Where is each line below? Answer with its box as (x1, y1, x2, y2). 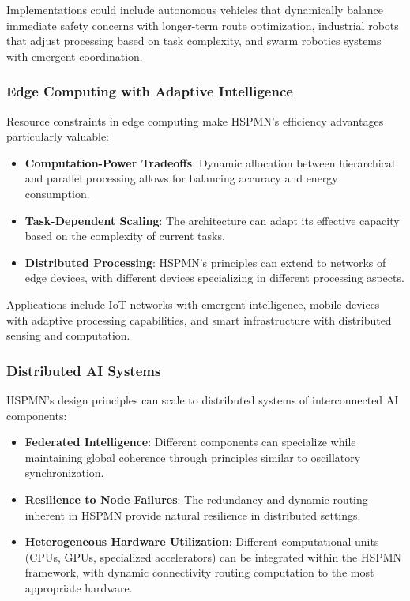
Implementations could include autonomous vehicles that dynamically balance (6, 2, 384, 17)
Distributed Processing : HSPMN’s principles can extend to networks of (24, 254, 386, 270)
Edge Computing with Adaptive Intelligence (6, 81, 293, 101)
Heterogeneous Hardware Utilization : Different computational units (24, 533, 379, 550)
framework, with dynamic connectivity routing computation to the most (24, 564, 374, 580)
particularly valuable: (6, 128, 110, 145)
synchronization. (24, 464, 104, 481)
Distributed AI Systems (6, 360, 161, 380)
